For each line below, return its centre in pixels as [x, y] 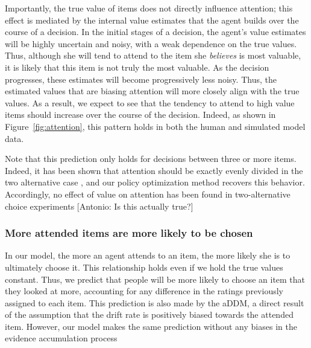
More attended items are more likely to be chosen [129, 233]
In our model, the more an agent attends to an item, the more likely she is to [148, 255]
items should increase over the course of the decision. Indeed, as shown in [140, 114]
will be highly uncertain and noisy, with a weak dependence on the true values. [151, 43]
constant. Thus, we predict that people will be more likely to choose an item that [155, 279]
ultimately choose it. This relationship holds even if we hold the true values [144, 267]
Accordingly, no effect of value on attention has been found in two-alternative [148, 194]
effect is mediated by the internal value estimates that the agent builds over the [152, 20]
